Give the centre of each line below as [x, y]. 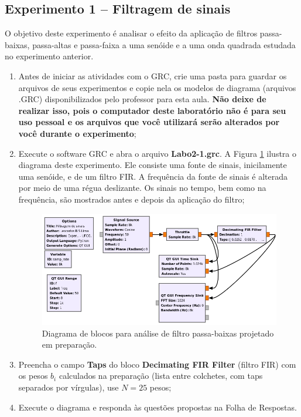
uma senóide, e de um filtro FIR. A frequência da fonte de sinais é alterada [153, 176]
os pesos [33, 376]
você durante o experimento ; [77, 133]
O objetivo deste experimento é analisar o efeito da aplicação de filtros [131, 33]
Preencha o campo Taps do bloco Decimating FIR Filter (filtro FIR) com [157, 364]
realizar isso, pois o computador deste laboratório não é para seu [152, 110]
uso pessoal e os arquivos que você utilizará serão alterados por [149, 122]
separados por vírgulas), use [69, 387]
